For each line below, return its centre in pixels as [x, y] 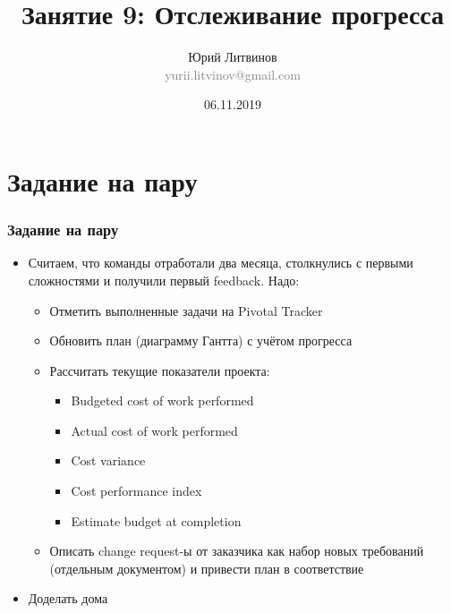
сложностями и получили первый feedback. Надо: [164, 280]
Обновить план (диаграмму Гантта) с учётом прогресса [201, 341]
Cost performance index [136, 491]
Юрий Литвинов [233, 57]
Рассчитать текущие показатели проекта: [160, 370]
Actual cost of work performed [154, 430]
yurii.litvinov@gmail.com [233, 74]
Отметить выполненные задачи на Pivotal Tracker [186, 310]
